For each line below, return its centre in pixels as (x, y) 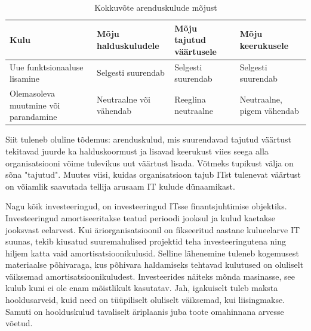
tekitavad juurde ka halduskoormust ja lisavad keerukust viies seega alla (137, 151)
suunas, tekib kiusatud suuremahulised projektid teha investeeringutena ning (146, 241)
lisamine (24, 78)
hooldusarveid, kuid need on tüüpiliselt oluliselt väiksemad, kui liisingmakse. (145, 300)
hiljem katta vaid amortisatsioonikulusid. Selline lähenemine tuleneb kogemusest (152, 253)
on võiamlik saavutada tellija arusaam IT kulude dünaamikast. (120, 186)
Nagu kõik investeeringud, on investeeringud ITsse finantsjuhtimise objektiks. (146, 206)
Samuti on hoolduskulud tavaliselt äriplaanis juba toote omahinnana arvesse (145, 311)
